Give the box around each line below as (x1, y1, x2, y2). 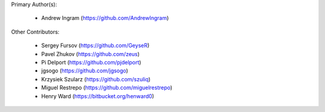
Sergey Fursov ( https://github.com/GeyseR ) (41, 42, 150, 49)
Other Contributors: (11, 28, 60, 36)
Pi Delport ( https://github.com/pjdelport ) (41, 58, 141, 66)
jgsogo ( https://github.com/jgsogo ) (41, 67, 129, 75)
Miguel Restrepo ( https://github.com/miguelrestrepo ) (41, 84, 173, 92)
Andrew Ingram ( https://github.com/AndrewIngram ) (41, 14, 169, 22)
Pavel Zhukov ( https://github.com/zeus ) (41, 50, 140, 57)
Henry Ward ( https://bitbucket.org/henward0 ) (41, 92, 155, 99)
